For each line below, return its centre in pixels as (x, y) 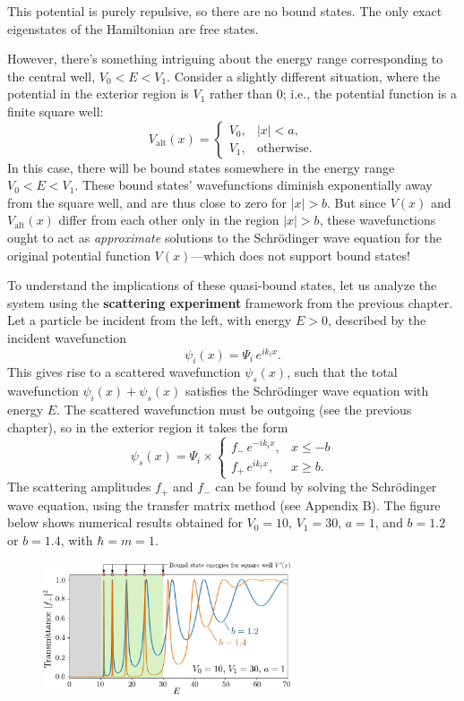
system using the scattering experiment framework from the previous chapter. (230, 302)
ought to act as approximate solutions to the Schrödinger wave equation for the (224, 237)
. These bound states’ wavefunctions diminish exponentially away (253, 185)
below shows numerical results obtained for (125, 522)
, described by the (377, 320)
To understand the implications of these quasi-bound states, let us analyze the (222, 285)
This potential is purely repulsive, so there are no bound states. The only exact (225, 11)
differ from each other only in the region (169, 220)
